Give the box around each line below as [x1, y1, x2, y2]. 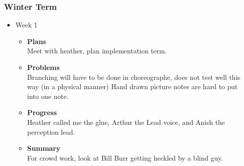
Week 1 [15, 20, 38, 30]
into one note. [27, 91, 68, 101]
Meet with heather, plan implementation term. [27, 46, 167, 56]
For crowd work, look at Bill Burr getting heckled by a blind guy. [27, 152, 223, 163]
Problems [27, 62, 60, 72]
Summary [27, 143, 61, 153]
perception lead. [27, 126, 75, 137]
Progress [27, 107, 57, 118]
